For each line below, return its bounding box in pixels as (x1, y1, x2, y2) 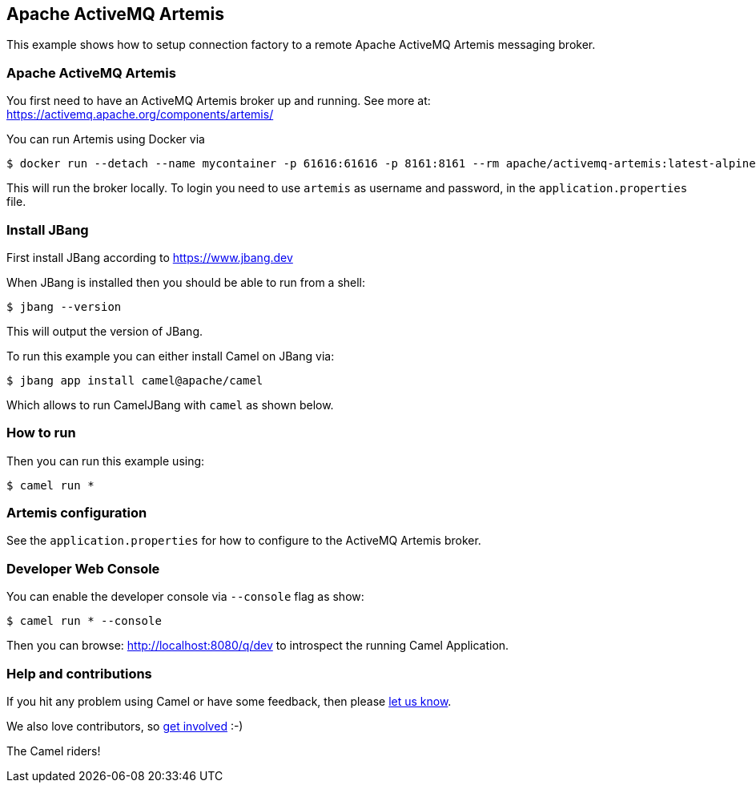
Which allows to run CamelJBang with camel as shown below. (6, 397, 334, 412)
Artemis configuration (6, 505, 147, 521)
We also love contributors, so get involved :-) (6, 719, 243, 733)
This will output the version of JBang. (6, 324, 203, 338)
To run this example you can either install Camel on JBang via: (6, 348, 335, 363)
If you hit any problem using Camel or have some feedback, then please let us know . (6, 694, 452, 708)
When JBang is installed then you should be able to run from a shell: (6, 275, 366, 289)
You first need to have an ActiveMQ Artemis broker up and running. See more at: (6, 94, 431, 108)
